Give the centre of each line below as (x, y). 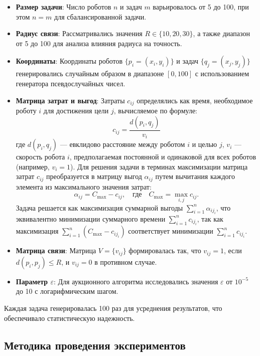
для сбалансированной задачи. (100, 16)
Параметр (32, 281)
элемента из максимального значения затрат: (84, 186)
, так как (210, 218)
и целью (205, 144)
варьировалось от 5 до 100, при (201, 7)
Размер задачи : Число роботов (63, 7)
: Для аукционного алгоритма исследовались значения (136, 281)
